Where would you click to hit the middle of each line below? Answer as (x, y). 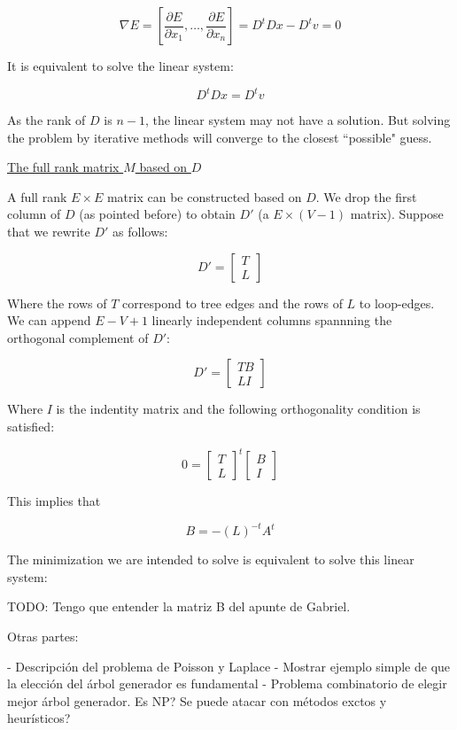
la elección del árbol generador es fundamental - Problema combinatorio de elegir (227, 683)
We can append (49, 320)
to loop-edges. (397, 303)
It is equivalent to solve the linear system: (120, 66)
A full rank (37, 196)
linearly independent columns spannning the (272, 320)
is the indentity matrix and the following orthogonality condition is (238, 409)
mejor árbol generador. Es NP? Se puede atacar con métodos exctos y (197, 700)
